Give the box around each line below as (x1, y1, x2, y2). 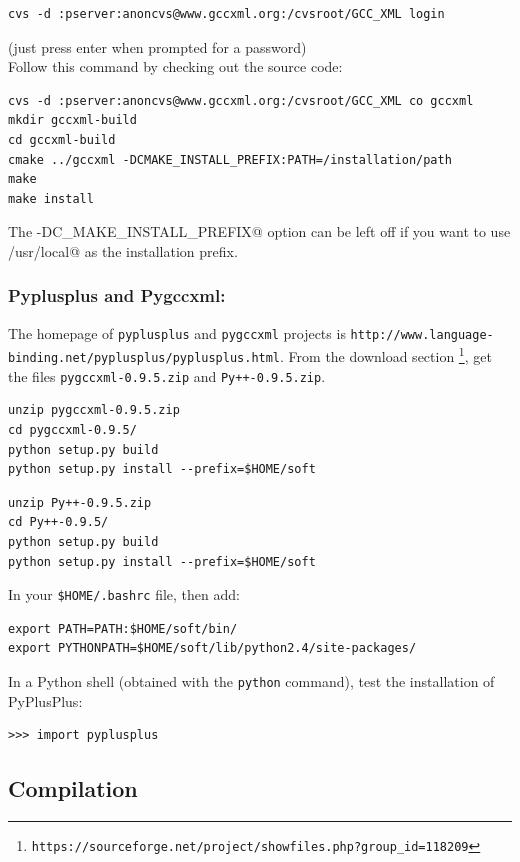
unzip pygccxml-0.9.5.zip (8, 403, 180, 418)
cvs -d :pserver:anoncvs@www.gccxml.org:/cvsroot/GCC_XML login (8, 7, 445, 21)
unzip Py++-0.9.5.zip (8, 495, 152, 510)
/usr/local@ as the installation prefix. (8, 240, 238, 261)
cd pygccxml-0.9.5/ (8, 422, 137, 437)
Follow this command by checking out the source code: (8, 56, 343, 77)
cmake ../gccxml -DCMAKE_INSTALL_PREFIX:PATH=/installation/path (8, 152, 452, 167)
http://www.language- (350, 327, 494, 342)
